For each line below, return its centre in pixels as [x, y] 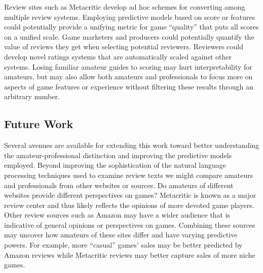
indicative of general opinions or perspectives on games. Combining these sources [130, 224]
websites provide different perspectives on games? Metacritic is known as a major [130, 195]
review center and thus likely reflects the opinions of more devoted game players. [129, 205]
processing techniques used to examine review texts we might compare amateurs [129, 175]
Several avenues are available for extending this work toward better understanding [132, 145]
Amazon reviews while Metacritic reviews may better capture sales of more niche [130, 254]
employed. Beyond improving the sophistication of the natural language [115, 165]
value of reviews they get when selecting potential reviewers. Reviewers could [124, 47]
